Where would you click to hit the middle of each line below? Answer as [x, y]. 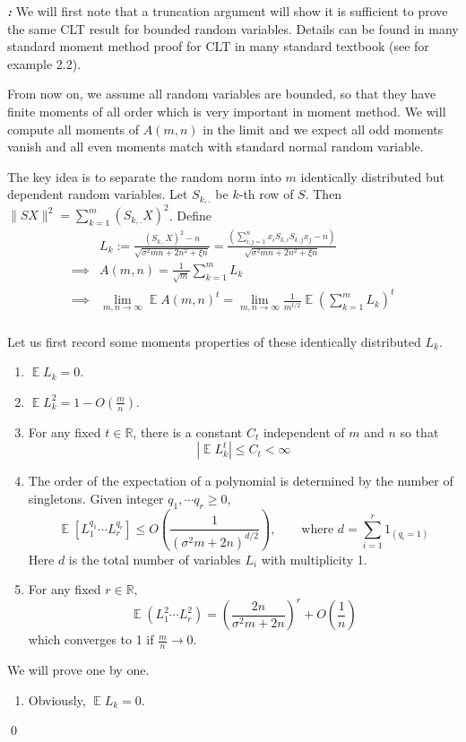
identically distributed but [372, 176]
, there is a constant [188, 431]
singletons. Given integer [96, 498]
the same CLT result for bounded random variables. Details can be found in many [233, 28]
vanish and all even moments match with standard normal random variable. [216, 147]
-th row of [266, 194]
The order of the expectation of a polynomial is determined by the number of [241, 481]
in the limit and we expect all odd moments [323, 129]
